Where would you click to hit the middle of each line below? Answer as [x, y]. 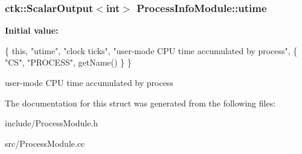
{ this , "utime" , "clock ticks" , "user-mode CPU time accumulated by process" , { [151, 50]
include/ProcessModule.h [52, 123]
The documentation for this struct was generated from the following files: [140, 103]
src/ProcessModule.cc [45, 143]
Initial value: [32, 30]
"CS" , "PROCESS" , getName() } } [68, 62]
